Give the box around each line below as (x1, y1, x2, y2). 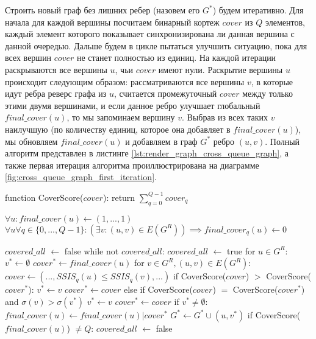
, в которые (251, 75, 293, 88)
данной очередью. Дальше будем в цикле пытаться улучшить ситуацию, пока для (5, 39, 307, 52)
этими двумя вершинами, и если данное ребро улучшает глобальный (5, 99, 260, 111)
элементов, (265, 15, 305, 28)
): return (102, 190, 135, 203)
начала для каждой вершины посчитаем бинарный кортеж (5, 15, 220, 28)
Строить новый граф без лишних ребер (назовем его (5, 4, 200, 16)
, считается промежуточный (114, 87, 217, 100)
